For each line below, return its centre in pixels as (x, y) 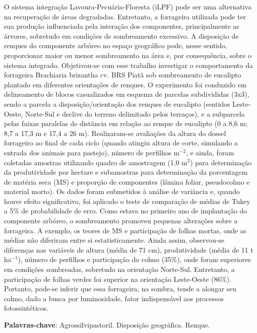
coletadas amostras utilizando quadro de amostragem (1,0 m (96, 162)
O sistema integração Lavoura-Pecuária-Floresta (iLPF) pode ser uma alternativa (128, 6)
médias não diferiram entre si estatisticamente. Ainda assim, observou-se (114, 240)
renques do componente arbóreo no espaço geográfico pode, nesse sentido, (116, 45)
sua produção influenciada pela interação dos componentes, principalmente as (122, 26)
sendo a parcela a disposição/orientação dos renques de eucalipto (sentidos (117, 103)
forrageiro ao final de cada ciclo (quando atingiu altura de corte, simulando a (121, 143)
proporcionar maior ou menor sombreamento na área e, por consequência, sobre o (128, 55)
